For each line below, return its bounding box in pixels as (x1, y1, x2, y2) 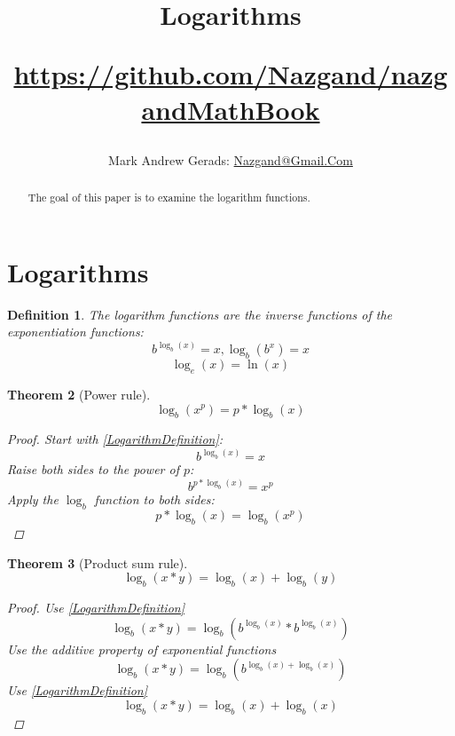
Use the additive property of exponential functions (7, 639, 277, 658)
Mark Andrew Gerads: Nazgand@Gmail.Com (108, 150, 353, 169)
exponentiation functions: (7, 322, 144, 341)
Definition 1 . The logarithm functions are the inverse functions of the (7, 305, 393, 323)
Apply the (7, 490, 59, 509)
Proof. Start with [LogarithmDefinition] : (7, 430, 224, 448)
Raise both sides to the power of (7, 460, 179, 479)
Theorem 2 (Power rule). (7, 384, 151, 403)
